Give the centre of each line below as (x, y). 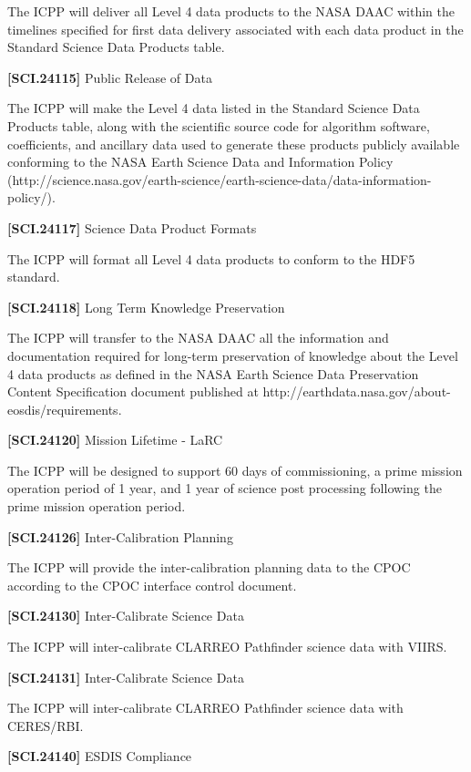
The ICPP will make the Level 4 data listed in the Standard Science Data (214, 108)
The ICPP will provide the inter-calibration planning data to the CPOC (209, 567)
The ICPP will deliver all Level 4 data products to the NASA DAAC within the (231, 11)
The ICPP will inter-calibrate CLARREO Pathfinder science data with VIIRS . (227, 647)
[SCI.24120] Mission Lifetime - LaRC (115, 440)
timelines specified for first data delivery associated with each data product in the (235, 29)
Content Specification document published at (133, 391)
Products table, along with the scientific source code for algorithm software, (219, 125)
